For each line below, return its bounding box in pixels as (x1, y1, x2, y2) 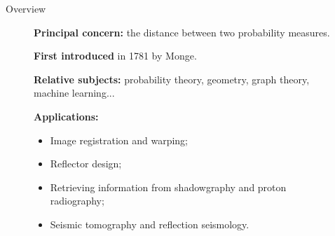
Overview (6, 1, 46, 15)
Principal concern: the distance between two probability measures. (34, 25, 330, 39)
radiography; (50, 193, 104, 208)
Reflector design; (50, 156, 122, 171)
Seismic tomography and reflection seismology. (50, 216, 249, 231)
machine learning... (34, 85, 115, 100)
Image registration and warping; (50, 132, 189, 147)
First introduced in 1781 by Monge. (34, 48, 197, 63)
